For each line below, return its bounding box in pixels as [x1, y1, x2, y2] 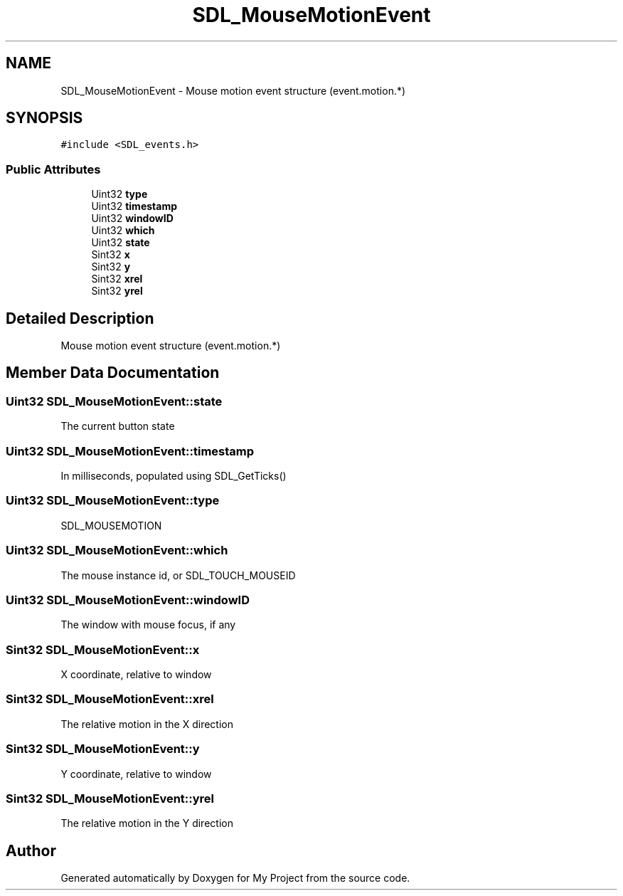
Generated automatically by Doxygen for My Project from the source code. [60, 872, 410, 885]
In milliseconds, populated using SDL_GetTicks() [60, 470, 287, 482]
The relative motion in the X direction [60, 717, 233, 730]
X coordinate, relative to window [60, 668, 212, 680]
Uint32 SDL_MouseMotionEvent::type [6, 493, 220, 508]
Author [6, 841, 56, 860]
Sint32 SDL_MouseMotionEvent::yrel [6, 791, 215, 806]
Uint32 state [91, 236, 150, 249]
